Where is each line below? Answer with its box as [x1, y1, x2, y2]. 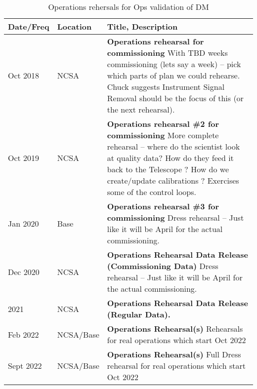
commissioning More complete [107, 129, 219, 141]
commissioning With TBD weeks [107, 47, 228, 58]
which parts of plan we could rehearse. [107, 70, 240, 81]
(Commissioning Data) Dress [107, 260, 218, 272]
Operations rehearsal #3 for [107, 200, 219, 212]
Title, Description [107, 21, 178, 32]
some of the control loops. [107, 186, 197, 197]
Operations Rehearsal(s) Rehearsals [107, 323, 243, 334]
